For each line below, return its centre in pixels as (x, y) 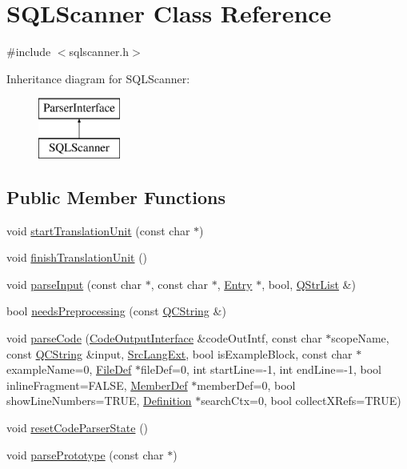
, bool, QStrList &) (309, 284)
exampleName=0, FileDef (69, 369)
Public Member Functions (116, 196)
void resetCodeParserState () (78, 428)
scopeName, (360, 338)
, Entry (235, 284)
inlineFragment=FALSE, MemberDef (97, 385)
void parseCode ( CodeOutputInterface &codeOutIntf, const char (164, 338)
